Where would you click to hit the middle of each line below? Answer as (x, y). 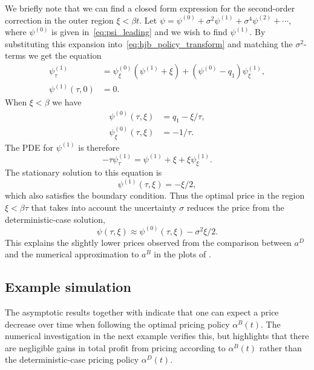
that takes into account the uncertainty (104, 207)
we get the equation (65, 55)
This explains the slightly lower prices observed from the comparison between (148, 242)
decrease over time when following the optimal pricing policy (117, 324)
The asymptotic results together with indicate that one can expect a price (142, 312)
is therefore (99, 147)
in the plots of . (182, 254)
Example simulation (68, 287)
